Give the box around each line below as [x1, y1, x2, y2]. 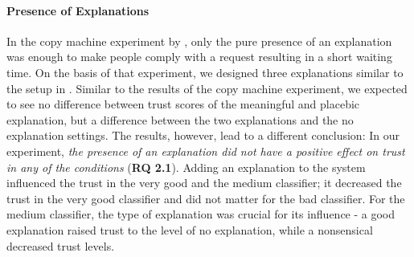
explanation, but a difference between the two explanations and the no [6, 111, 354, 128]
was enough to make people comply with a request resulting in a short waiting [6, 48, 392, 65]
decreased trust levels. [6, 237, 115, 254]
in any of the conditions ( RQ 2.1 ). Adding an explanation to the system [6, 158, 366, 175]
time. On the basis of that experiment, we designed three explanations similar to [6, 63, 404, 80]
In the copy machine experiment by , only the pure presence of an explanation [6, 32, 392, 49]
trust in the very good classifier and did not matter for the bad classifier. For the [6, 190, 405, 206]
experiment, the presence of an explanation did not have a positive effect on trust [6, 142, 405, 159]
